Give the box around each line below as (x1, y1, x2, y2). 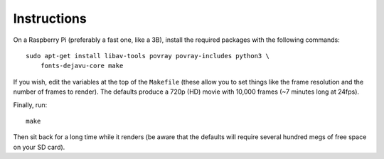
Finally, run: (13, 100, 48, 109)
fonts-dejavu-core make (40, 62, 124, 70)
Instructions (13, 11, 87, 26)
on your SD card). (13, 143, 65, 151)
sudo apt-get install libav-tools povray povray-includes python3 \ (26, 52, 270, 60)
